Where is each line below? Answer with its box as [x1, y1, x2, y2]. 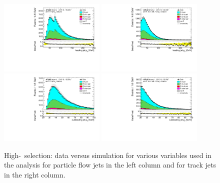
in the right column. [4, 169, 65, 180]
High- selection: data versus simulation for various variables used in [4, 149, 211, 160]
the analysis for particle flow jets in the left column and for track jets [4, 159, 216, 170]
